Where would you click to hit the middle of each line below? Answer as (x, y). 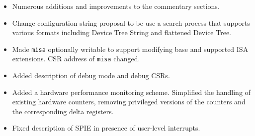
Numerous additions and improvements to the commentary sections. (116, 6)
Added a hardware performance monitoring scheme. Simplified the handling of (131, 92)
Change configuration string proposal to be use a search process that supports (131, 23)
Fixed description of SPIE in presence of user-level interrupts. (106, 128)
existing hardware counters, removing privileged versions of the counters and (129, 102)
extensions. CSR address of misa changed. (76, 59)
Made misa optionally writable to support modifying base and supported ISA (130, 49)
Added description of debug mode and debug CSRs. (91, 75)
